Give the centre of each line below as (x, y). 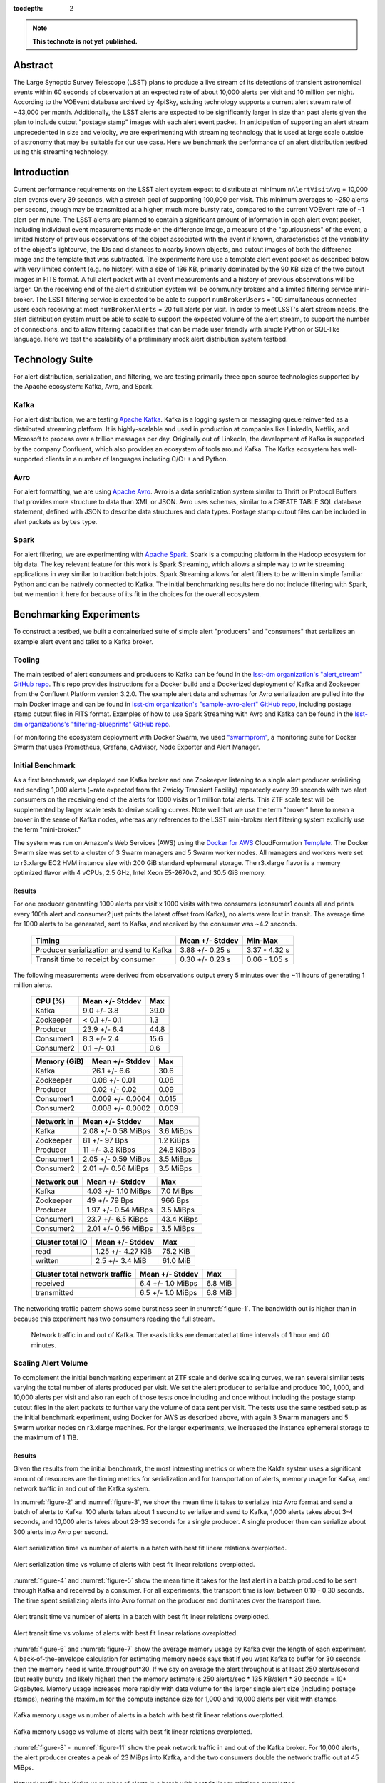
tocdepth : (28, 8)
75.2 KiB (176, 1252)
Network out (57, 1182)
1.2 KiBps (174, 1140)
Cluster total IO (62, 1242)
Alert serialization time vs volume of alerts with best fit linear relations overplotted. (134, 1564)
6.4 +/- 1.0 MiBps (169, 1284)
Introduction (41, 172)
